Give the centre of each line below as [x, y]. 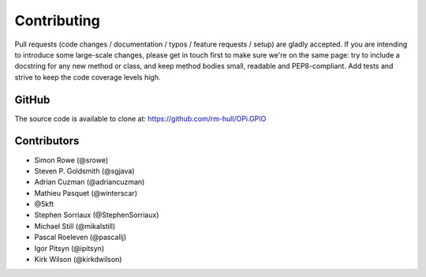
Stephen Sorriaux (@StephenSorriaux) [97, 215]
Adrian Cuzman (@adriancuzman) [90, 182]
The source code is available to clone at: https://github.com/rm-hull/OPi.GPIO [140, 118]
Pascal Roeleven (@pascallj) [80, 238]
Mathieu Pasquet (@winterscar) [86, 193]
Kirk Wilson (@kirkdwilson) [78, 260]
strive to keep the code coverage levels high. [88, 77]
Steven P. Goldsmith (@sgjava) [84, 170]
